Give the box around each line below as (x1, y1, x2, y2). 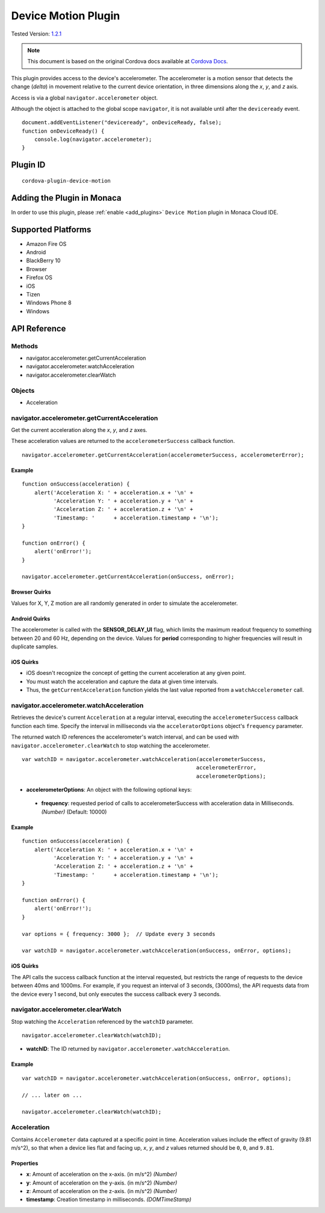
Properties (11, 1159, 39, 1167)
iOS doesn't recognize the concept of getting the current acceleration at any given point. (26, 669, 246, 677)
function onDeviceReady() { (22, 127, 105, 134)
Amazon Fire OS (26, 240, 67, 247)
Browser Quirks (11, 588, 51, 596)
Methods (11, 342, 39, 350)
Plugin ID (11, 160, 46, 170)
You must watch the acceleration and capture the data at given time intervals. (26, 678, 218, 685)
